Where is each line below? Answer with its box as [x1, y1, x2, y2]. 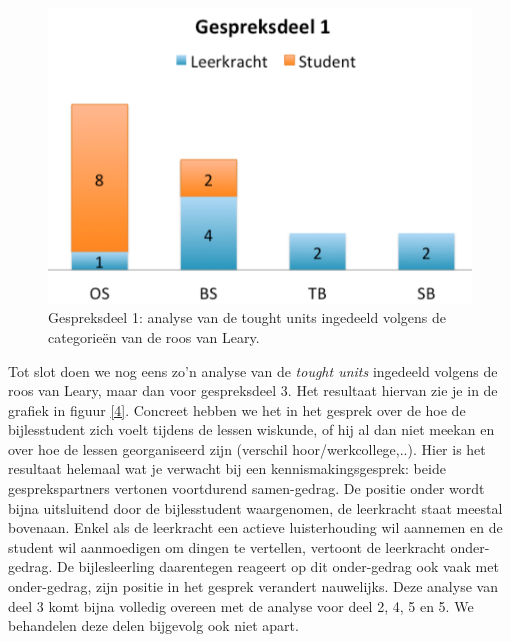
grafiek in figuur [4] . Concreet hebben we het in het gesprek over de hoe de [8, 399, 466, 420]
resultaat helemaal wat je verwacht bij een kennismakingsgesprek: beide [8, 458, 446, 479]
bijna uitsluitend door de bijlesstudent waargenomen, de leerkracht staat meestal [8, 497, 503, 518]
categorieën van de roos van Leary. [48, 326, 260, 347]
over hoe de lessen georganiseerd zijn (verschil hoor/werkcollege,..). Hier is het [8, 438, 486, 459]
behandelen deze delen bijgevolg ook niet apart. [8, 615, 299, 636]
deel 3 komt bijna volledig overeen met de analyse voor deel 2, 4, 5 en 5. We [8, 595, 474, 616]
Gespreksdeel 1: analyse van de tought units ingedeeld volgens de [48, 307, 446, 328]
